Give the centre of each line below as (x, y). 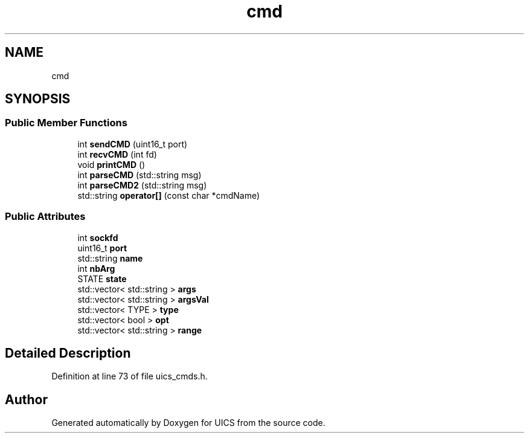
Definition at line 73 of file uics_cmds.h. (130, 376)
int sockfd (98, 237)
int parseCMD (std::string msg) (139, 175)
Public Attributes (45, 217)
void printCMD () (111, 164)
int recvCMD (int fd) (117, 154)
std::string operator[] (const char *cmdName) (169, 195)
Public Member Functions (66, 123)
